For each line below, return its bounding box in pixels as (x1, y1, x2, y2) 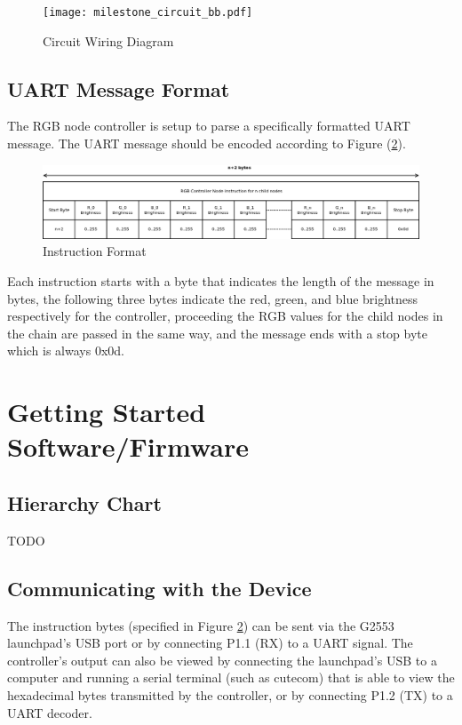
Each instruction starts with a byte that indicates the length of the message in (7, 272, 434, 291)
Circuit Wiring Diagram (43, 31, 174, 50)
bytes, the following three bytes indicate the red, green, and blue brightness (7, 289, 418, 307)
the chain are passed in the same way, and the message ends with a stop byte (7, 323, 428, 342)
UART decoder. (7, 703, 92, 721)
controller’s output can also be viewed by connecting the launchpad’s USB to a (7, 650, 437, 669)
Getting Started (7, 394, 206, 430)
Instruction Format (43, 242, 147, 260)
